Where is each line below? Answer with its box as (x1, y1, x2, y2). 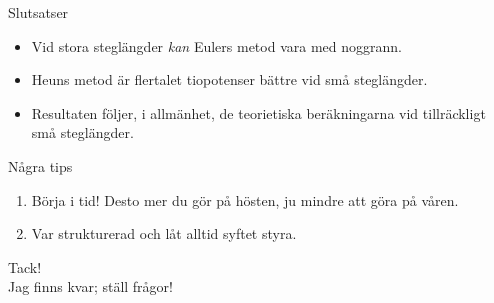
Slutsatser (8, 2, 69, 22)
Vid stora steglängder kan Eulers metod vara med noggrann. (31, 35, 402, 56)
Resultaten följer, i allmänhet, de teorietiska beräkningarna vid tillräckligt (31, 102, 486, 123)
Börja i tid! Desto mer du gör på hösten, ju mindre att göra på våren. (31, 189, 459, 210)
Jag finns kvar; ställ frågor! (8, 276, 173, 297)
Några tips (8, 155, 73, 176)
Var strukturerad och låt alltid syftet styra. (31, 223, 297, 244)
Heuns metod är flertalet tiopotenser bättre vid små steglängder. (31, 69, 428, 90)
